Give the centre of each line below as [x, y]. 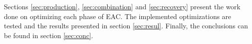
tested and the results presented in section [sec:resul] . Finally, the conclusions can [126, 26]
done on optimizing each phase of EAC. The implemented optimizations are [118, 16]
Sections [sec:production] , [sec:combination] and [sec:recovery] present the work [122, 6]
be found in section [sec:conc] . [49, 35]
